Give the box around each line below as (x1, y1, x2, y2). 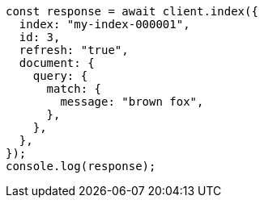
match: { (46, 82, 102, 95)
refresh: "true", (19, 44, 129, 56)
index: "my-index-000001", (19, 18, 190, 31)
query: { (32, 69, 88, 82)
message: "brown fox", (60, 95, 204, 108)
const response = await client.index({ (6, 5, 258, 18)
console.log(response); (6, 160, 156, 173)
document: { (19, 56, 95, 69)
